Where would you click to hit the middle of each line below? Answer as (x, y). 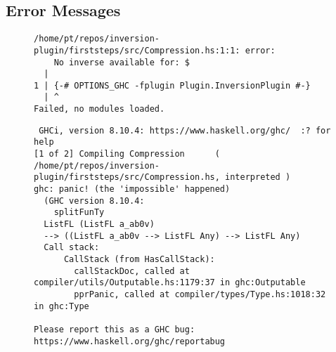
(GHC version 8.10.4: (94, 201)
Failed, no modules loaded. (99, 109)
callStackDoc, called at (132, 271)
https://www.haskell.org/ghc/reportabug (130, 341)
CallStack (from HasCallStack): (139, 260)
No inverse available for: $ (122, 62)
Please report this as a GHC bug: (115, 329)
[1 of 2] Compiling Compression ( (127, 154)
